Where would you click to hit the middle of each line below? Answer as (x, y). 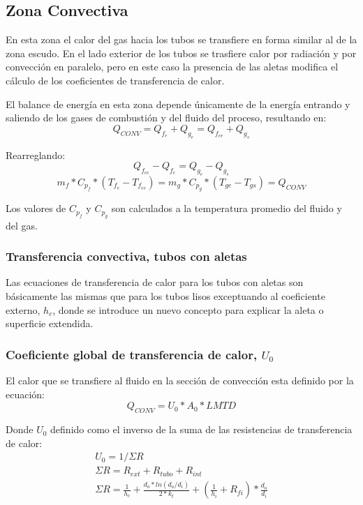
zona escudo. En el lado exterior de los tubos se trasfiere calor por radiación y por (181, 53)
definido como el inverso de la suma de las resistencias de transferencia (201, 429)
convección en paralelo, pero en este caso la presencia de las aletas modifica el (172, 67)
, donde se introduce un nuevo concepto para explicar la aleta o (188, 309)
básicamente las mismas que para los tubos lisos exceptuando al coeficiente (165, 296)
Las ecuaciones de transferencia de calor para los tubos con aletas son (155, 282)
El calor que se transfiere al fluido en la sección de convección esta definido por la (180, 380)
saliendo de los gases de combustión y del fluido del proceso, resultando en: (166, 118)
